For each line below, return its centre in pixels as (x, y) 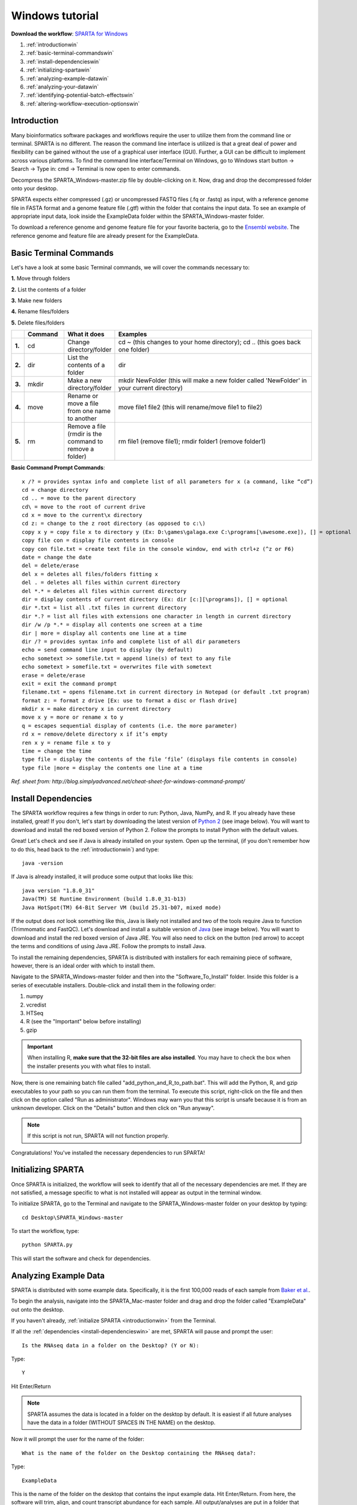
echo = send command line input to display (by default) (108, 650)
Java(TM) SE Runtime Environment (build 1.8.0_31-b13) (104, 899)
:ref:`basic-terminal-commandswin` (70, 53)
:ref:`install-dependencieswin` (63, 61)
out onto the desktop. (38, 1309)
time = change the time (57, 751)
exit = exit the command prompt (69, 684)
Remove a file (87, 426)
